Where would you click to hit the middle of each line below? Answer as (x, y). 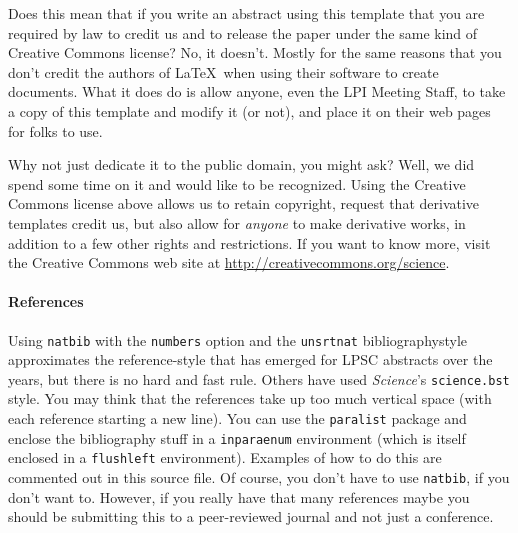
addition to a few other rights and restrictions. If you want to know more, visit (249, 242)
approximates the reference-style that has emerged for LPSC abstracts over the (250, 359)
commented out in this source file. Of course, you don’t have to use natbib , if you (259, 476)
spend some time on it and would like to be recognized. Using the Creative (237, 183)
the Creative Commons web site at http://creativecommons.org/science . (229, 262)
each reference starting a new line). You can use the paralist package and (237, 418)
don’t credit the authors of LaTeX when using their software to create (223, 71)
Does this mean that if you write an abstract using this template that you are (246, 13)
